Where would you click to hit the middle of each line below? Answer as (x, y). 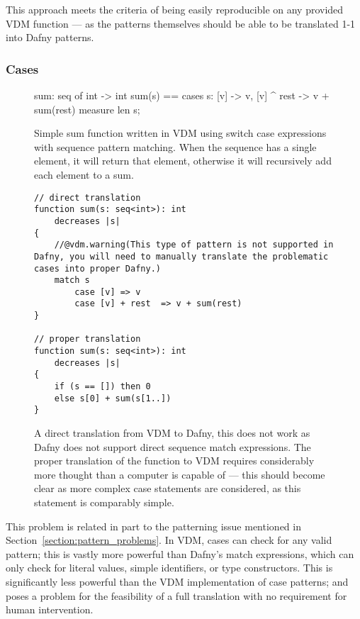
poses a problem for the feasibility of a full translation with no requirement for (176, 595)
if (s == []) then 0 (102, 387)
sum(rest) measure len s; (87, 109)
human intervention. (50, 609)
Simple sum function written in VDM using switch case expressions (180, 133)
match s (72, 280)
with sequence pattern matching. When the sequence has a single (175, 146)
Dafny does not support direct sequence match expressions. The (173, 446)
